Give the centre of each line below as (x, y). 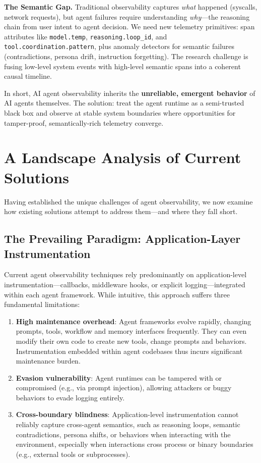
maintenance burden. (48, 361)
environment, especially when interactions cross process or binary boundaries (135, 444)
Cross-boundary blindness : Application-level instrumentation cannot (127, 414)
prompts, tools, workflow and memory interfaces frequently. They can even (131, 331)
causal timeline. (28, 76)
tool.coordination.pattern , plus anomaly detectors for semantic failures (119, 46)
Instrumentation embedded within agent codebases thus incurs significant (129, 351)
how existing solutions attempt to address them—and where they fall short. (121, 211)
